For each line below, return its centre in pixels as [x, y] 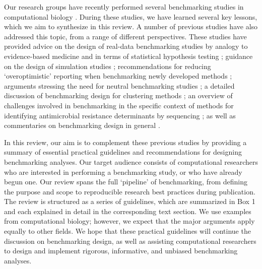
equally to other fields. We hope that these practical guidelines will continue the [127, 231]
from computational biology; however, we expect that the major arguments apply [129, 221]
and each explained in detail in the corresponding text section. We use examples [128, 211]
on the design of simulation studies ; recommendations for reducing [108, 66]
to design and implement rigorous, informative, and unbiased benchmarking [121, 251]
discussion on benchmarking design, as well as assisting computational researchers [130, 241]
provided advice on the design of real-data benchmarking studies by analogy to [126, 46]
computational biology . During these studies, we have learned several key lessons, [131, 16]
